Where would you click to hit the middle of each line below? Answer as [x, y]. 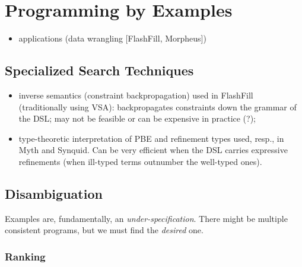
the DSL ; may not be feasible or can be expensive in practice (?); [137, 118]
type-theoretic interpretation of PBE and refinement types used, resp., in [151, 138]
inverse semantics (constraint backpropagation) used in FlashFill [136, 95]
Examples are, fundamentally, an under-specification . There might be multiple [146, 218]
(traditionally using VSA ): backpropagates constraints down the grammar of [158, 107]
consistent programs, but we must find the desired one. [104, 230]
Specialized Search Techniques [99, 70]
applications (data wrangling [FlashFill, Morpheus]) [112, 38]
